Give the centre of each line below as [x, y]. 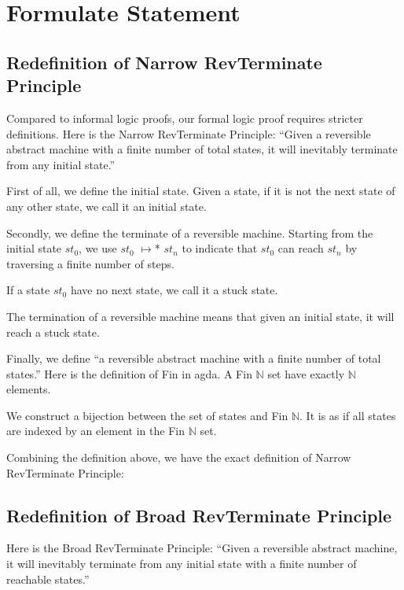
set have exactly [306, 373]
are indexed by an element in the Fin [95, 431]
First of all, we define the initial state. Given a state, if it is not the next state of [201, 191]
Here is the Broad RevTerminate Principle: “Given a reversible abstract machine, [202, 548]
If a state [28, 290]
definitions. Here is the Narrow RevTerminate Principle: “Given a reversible [189, 133]
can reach [301, 248]
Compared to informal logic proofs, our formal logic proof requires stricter [185, 118]
